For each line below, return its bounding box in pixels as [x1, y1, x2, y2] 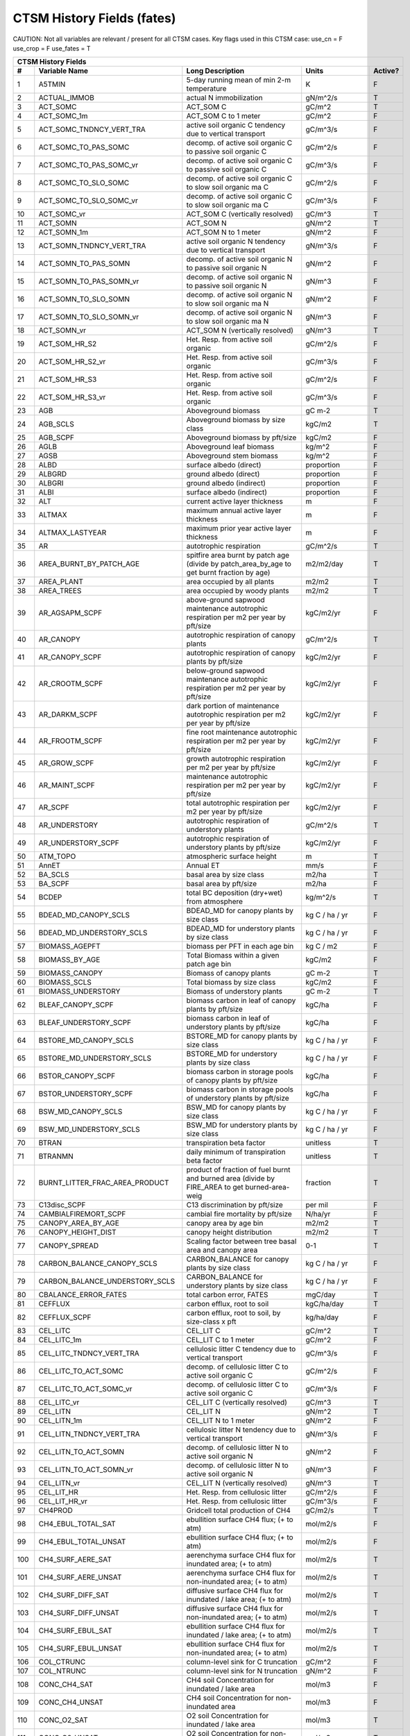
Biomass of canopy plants [186, 969, 271, 978]
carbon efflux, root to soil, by [186, 1308, 281, 1318]
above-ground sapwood [186, 595, 265, 605]
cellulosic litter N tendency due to [186, 1425, 296, 1435]
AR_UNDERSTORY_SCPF [38, 838, 119, 848]
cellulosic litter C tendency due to [186, 1344, 296, 1354]
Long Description [186, 66, 245, 76]
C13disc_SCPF [38, 1200, 86, 1210]
